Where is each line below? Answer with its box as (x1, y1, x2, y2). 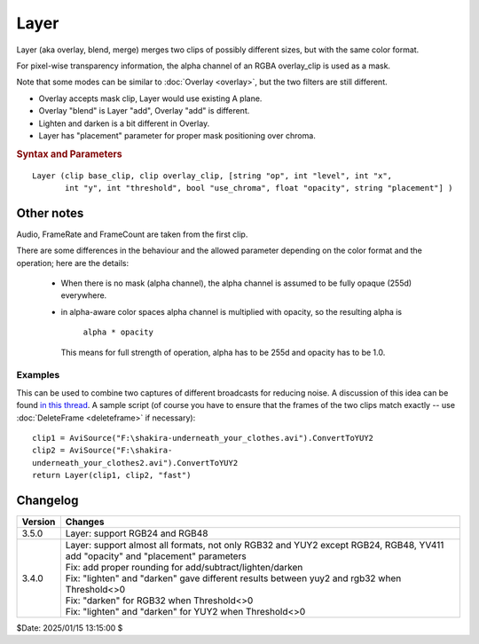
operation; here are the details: (16, 257, 130, 268)
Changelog (16, 492, 79, 507)
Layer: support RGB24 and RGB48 (65, 527, 208, 539)
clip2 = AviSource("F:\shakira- (32, 445, 173, 456)
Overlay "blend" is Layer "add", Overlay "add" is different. (38, 106, 250, 116)
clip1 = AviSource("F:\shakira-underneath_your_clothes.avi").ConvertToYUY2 (32, 433, 374, 443)
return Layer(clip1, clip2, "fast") (32, 470, 192, 481)
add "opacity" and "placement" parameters (65, 550, 247, 562)
